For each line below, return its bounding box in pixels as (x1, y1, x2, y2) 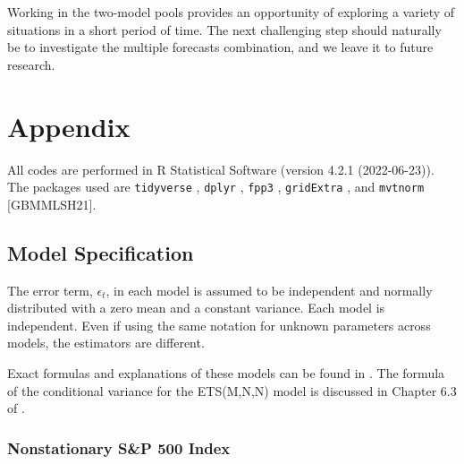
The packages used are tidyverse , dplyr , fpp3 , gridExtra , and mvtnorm (7, 177, 425, 196)
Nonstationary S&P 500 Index (7, 436, 231, 459)
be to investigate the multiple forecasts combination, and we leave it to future (7, 38, 434, 56)
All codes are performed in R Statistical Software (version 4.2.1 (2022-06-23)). (7, 159, 434, 178)
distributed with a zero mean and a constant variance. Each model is (7, 298, 385, 317)
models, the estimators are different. (7, 333, 205, 352)
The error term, (7, 280, 93, 299)
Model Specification (7, 238, 194, 266)
